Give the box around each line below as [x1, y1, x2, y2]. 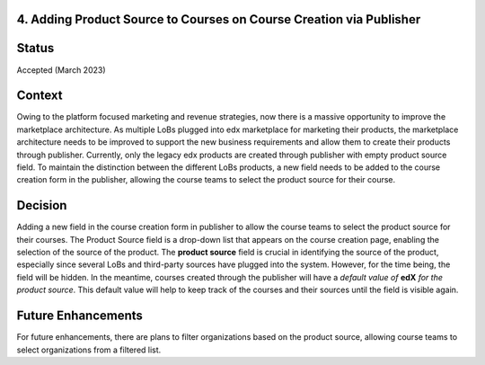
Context [16, 88, 63, 103]
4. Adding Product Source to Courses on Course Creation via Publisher [16, 12, 421, 27]
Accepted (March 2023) [16, 64, 107, 76]
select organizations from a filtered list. [16, 344, 162, 355]
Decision [16, 198, 67, 213]
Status [16, 40, 55, 56]
